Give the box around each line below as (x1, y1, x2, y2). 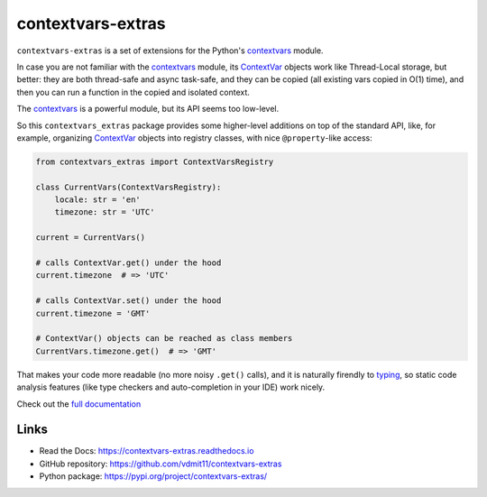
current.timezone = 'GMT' (35, 308, 151, 318)
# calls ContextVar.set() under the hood (35, 296, 222, 306)
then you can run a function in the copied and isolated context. (16, 87, 250, 97)
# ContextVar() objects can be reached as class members (35, 334, 293, 344)
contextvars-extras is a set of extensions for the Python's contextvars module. (16, 45, 324, 56)
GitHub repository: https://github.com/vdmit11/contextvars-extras (39, 458, 282, 469)
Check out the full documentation (16, 398, 142, 410)
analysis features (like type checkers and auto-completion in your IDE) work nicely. (16, 382, 326, 392)
